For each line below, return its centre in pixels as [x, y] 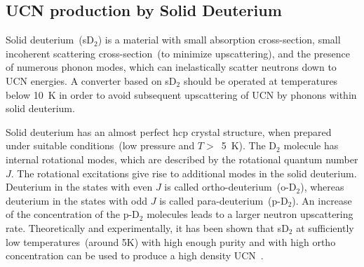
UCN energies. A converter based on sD [91, 80]
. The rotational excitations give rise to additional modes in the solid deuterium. [184, 173]
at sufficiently [325, 227]
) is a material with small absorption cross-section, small [219, 40]
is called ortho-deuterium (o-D [230, 187]
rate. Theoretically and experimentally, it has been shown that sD [147, 227]
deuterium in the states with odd [77, 200]
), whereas [322, 187]
